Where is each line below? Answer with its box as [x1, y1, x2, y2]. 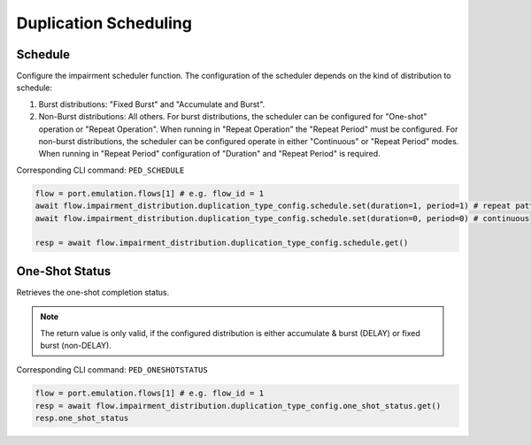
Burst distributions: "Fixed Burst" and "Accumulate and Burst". [38, 98, 265, 110]
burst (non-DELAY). [40, 341, 112, 351]
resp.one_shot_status [35, 413, 129, 424]
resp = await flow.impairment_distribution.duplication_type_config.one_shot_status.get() [35, 401, 442, 410]
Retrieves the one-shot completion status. [16, 287, 170, 297]
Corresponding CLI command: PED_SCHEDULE [16, 165, 185, 175]
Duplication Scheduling [16, 13, 192, 33]
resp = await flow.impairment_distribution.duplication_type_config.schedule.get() [35, 238, 409, 248]
